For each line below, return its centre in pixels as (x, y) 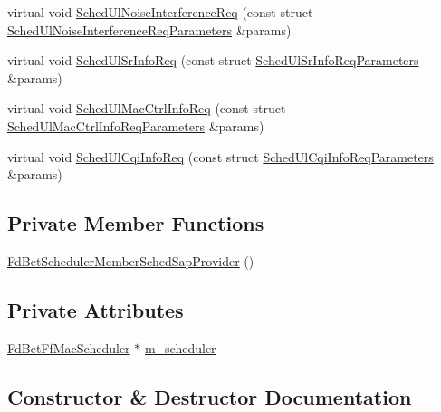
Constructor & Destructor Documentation (210, 396)
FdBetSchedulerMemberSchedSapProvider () (131, 260)
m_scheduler (180, 347)
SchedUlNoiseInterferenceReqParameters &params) (149, 29)
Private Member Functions (136, 223)
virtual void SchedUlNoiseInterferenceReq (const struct (160, 12)
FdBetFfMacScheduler (69, 347)
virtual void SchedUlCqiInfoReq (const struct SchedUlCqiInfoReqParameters (220, 156)
